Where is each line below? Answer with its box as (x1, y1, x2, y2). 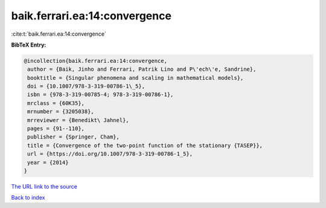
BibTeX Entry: (11, 41, 46, 48)
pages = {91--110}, (27, 125, 85, 132)
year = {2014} (27, 159, 69, 166)
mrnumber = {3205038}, (27, 108, 95, 115)
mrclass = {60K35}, (27, 100, 85, 106)
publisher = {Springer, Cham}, (27, 134, 120, 140)
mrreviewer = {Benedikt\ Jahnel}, (27, 117, 129, 123)
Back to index (11, 194, 45, 201)
